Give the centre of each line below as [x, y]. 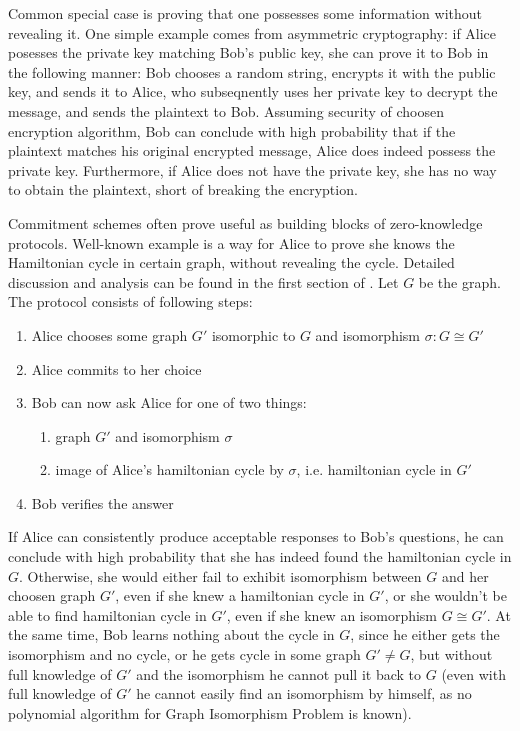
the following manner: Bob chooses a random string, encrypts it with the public [252, 71]
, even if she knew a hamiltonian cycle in [240, 595]
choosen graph [52, 595]
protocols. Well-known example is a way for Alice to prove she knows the [231, 242]
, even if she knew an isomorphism [332, 614]
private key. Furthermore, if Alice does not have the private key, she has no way [252, 169]
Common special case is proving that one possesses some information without [245, 13]
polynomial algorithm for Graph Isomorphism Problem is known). [210, 712]
